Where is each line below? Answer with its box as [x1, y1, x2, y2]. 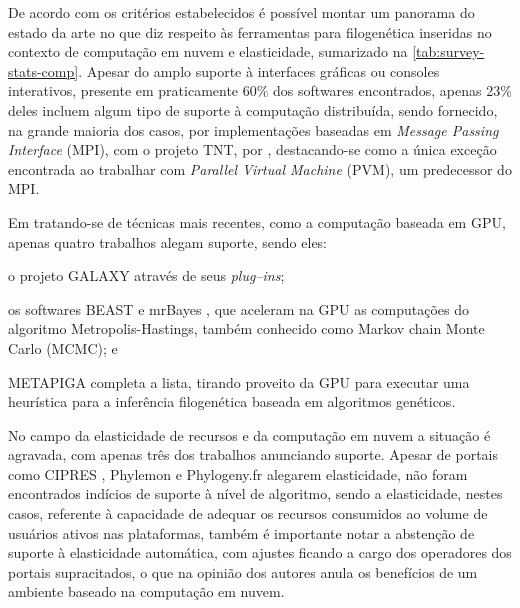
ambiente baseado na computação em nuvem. [8, 581, 285, 602]
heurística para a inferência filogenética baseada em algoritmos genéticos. [8, 391, 456, 412]
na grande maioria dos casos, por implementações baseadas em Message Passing [8, 119, 499, 140]
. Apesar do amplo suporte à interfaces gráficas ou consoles [78, 60, 440, 81]
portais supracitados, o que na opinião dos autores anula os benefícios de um [8, 561, 478, 582]
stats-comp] [8, 60, 79, 81]
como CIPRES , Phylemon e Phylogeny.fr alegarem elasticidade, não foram [8, 463, 468, 484]
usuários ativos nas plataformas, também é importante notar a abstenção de [8, 522, 475, 543]
